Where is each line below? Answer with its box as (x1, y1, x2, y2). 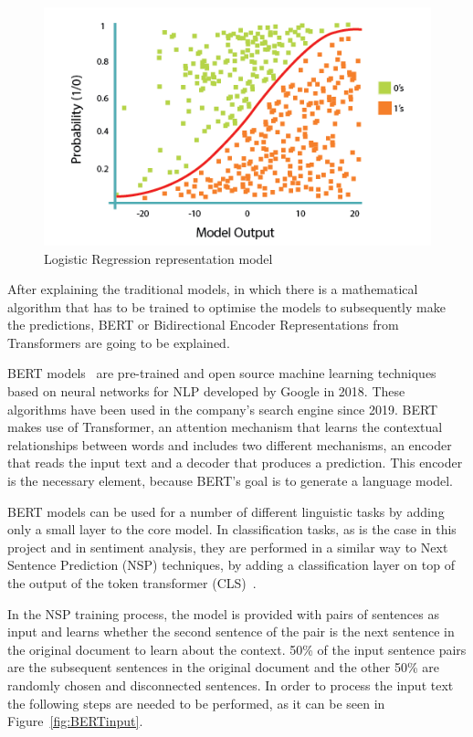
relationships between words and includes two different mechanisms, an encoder (7, 435, 452, 454)
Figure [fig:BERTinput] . (7, 711, 143, 731)
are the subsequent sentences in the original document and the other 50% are (7, 658, 439, 677)
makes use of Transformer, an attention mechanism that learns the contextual (7, 417, 443, 437)
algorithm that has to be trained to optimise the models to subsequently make (7, 297, 446, 316)
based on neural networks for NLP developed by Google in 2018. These (7, 382, 405, 401)
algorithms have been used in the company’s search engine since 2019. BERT (7, 399, 438, 418)
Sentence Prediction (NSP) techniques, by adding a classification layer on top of (7, 555, 455, 574)
